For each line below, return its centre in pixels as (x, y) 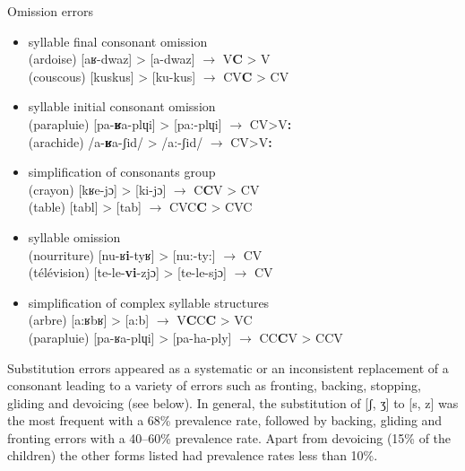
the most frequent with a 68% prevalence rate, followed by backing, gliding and (225, 420)
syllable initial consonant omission (122, 106)
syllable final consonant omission (118, 41)
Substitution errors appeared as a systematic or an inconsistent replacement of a (228, 367)
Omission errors (51, 11)
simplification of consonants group (122, 172)
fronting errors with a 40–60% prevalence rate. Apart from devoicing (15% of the (229, 437)
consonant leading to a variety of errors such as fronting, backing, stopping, (214, 385)
